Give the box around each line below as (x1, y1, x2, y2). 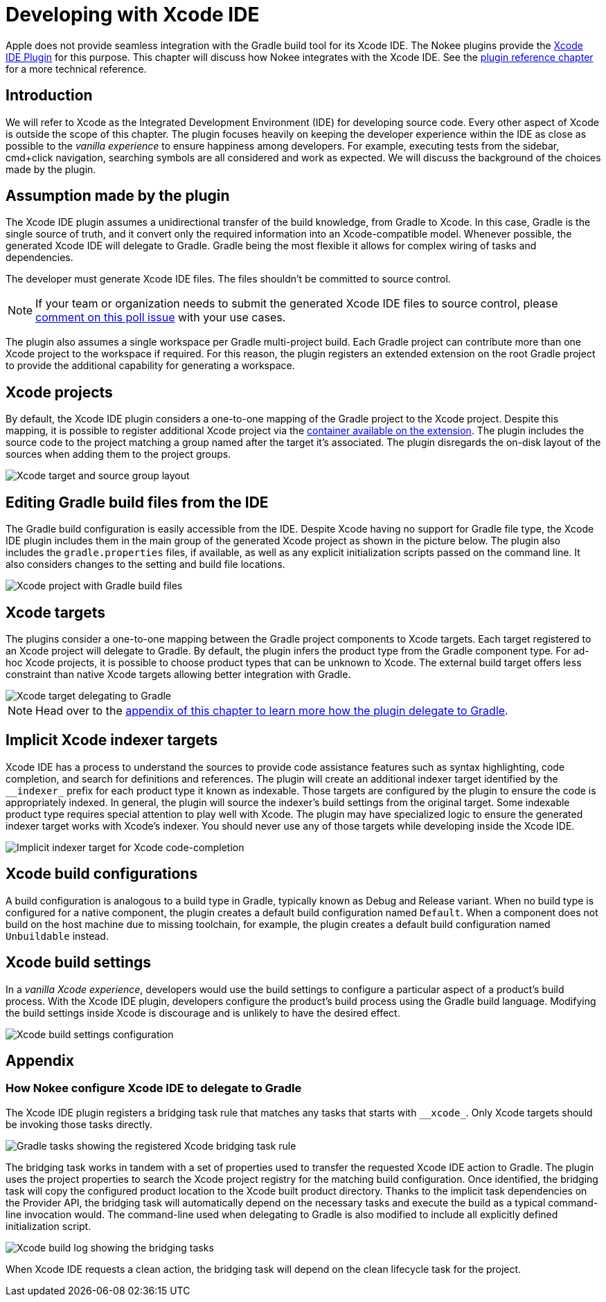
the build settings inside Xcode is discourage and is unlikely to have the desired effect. (6, 1006, 400, 1019)
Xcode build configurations (6, 865, 198, 883)
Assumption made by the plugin (6, 187, 230, 205)
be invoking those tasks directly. (6, 1118, 153, 1130)
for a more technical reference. (6, 62, 147, 75)
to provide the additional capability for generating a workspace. (6, 359, 295, 372)
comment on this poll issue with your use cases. (35, 310, 286, 325)
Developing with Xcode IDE (6, 3, 260, 26)
